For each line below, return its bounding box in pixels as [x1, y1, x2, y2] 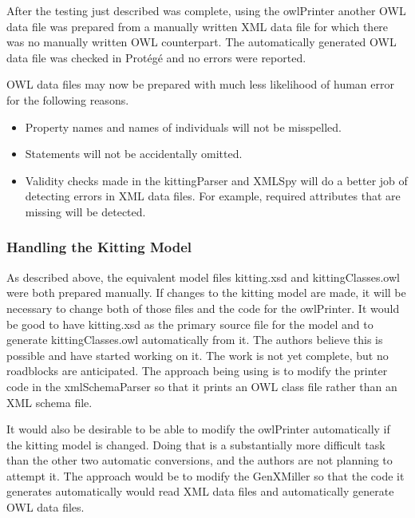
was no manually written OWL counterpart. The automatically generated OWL [6, 34, 397, 50]
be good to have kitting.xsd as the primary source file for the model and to [6, 315, 373, 332]
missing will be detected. [25, 203, 146, 219]
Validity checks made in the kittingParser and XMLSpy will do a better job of [25, 172, 408, 188]
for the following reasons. [6, 91, 129, 108]
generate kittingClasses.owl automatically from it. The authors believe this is [6, 331, 383, 348]
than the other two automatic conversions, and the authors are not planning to [6, 452, 393, 469]
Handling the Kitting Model [6, 237, 192, 257]
